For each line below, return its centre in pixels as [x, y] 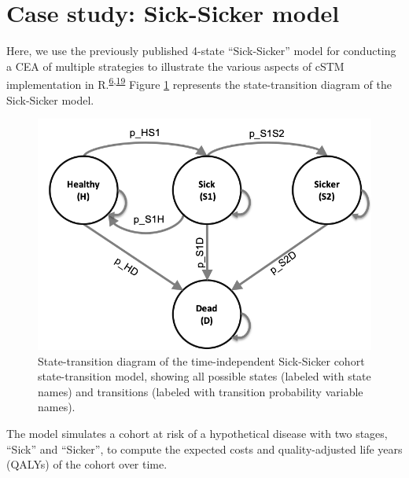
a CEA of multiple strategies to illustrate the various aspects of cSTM [175, 66]
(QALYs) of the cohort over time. [87, 464]
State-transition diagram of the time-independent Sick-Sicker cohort [201, 360]
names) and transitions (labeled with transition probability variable [201, 391]
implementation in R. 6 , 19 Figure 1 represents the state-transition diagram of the [199, 83]
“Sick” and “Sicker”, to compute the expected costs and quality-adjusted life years [204, 449]
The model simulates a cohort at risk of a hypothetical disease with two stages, [197, 434]
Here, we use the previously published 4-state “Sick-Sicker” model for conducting [201, 51]
